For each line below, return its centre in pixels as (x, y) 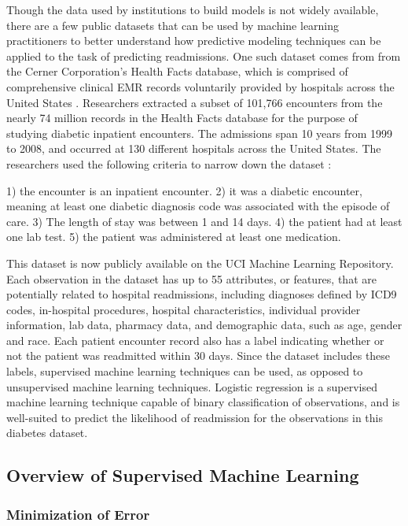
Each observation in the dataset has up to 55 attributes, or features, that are (191, 278)
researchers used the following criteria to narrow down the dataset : (169, 163)
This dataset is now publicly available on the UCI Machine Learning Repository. (200, 263)
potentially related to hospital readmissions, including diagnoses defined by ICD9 (202, 294)
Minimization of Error (78, 514)
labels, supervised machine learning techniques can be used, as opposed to (185, 371)
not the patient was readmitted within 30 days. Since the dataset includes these (198, 356)
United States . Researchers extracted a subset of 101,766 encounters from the (195, 102)
